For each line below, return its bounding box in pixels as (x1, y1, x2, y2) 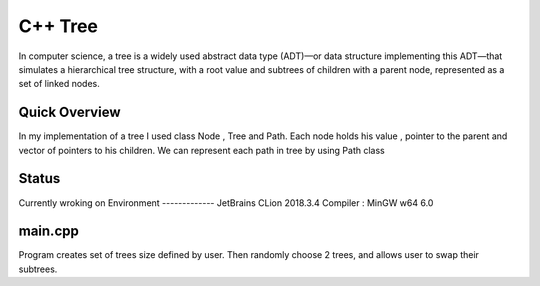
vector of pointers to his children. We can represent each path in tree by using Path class (18, 144, 385, 156)
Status (18, 170, 61, 187)
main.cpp (18, 223, 79, 240)
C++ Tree (18, 15, 99, 37)
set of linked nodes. (18, 78, 100, 90)
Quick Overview (18, 104, 121, 121)
